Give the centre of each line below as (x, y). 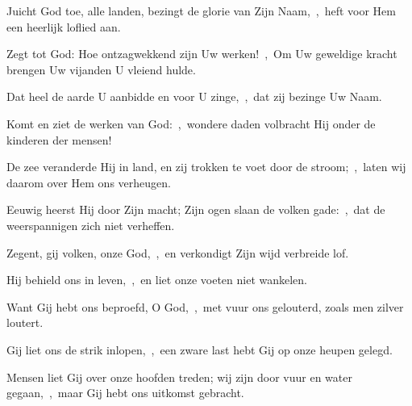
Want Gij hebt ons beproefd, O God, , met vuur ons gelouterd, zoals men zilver (205, 306)
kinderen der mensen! (59, 139)
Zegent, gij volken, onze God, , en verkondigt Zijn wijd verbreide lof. (178, 252)
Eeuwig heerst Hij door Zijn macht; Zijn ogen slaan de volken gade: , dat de (196, 209)
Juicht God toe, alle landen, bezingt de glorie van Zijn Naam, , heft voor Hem (201, 10)
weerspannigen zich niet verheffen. (91, 225)
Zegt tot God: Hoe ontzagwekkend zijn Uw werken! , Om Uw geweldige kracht (202, 54)
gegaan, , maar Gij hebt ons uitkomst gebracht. (125, 393)
